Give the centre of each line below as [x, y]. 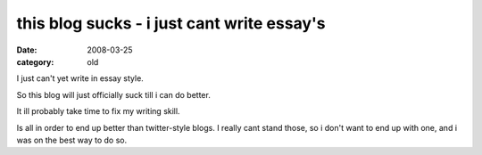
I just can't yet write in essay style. [80, 78]
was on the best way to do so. [72, 140]
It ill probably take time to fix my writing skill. [98, 111]
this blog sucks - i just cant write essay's [171, 23]
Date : [27, 50]
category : [35, 61]
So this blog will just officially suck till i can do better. [114, 94]
